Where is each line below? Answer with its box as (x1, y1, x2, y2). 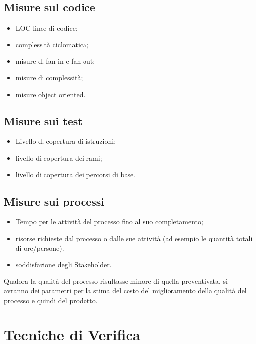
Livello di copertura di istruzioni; (15, 136, 116, 146)
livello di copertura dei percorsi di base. (15, 169, 136, 179)
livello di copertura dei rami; (15, 152, 102, 163)
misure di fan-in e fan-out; (15, 56, 95, 66)
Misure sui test (4, 113, 83, 128)
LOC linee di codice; (15, 23, 78, 33)
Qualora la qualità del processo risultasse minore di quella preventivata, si (4, 275, 228, 286)
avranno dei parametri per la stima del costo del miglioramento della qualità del (4, 285, 247, 296)
